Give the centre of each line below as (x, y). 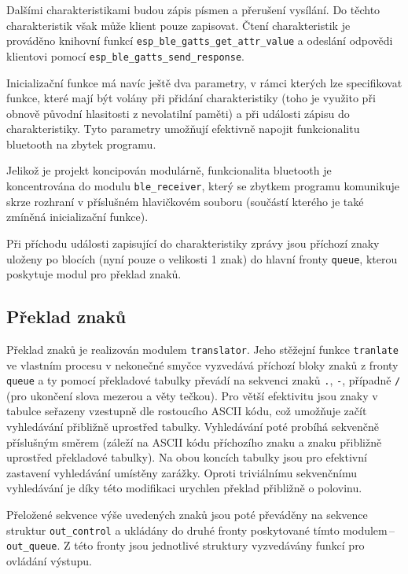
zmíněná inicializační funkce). (77, 217)
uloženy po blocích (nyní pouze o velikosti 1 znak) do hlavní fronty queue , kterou (202, 258)
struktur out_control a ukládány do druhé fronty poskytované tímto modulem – (201, 530)
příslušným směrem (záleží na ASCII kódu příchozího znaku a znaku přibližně (194, 442)
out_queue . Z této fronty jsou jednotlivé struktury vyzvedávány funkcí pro (186, 545)
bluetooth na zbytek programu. (81, 143)
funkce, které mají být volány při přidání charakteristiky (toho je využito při (191, 98)
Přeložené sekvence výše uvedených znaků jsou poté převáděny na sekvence (187, 515)
